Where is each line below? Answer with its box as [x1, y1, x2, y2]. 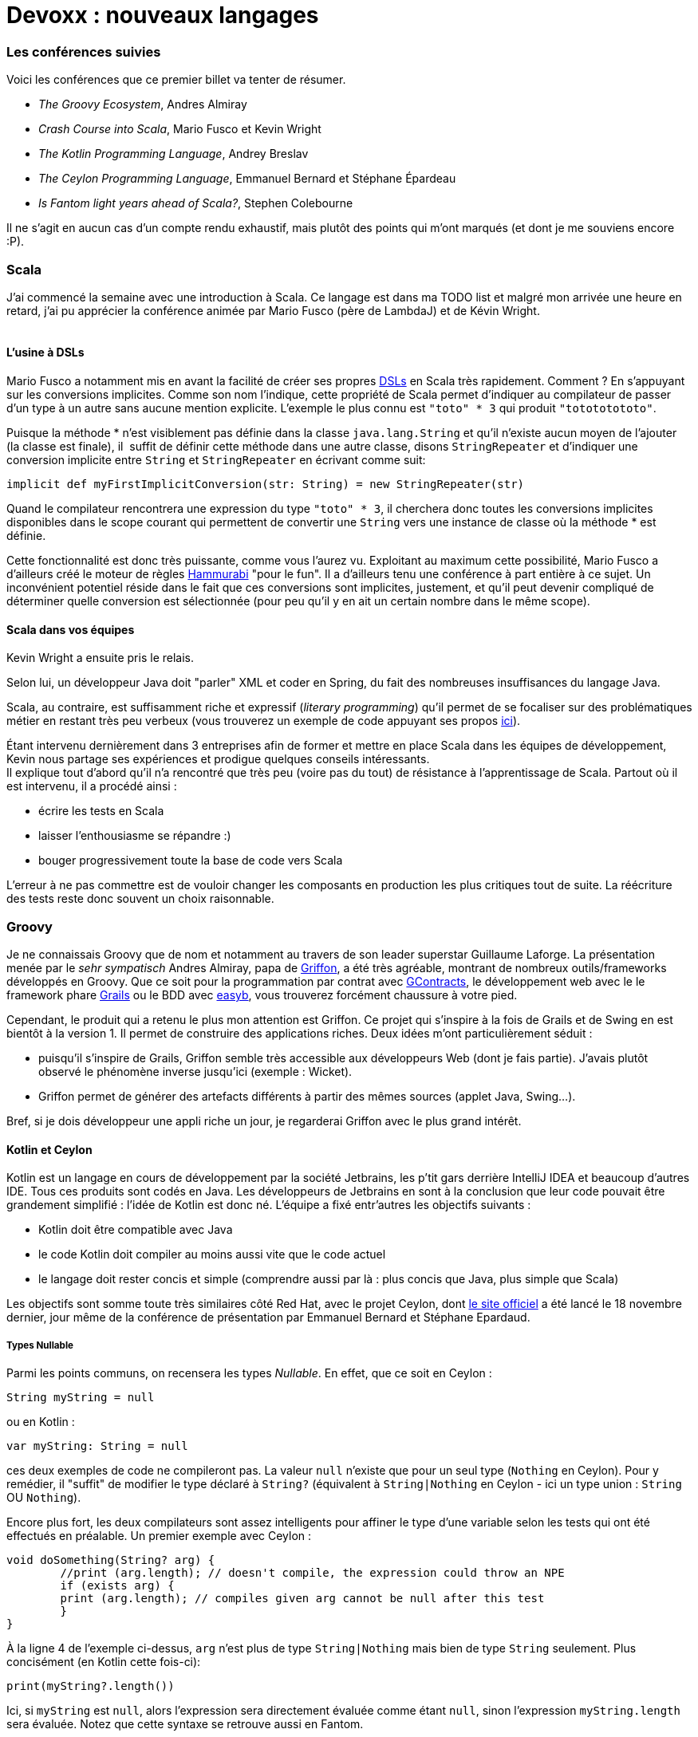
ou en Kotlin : [6, 1415, 75, 1429]
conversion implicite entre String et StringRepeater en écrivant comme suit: [6, 453, 426, 467]
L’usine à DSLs [6, 345, 85, 360]
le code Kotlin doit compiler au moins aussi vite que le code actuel [38, 1247, 386, 1262]
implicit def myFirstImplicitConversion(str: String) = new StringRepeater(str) [6, 478, 525, 491]
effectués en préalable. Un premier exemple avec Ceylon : [6, 1529, 312, 1543]
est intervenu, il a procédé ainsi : [6, 779, 177, 794]
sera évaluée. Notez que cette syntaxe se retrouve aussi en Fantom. [6, 1717, 364, 1731]
